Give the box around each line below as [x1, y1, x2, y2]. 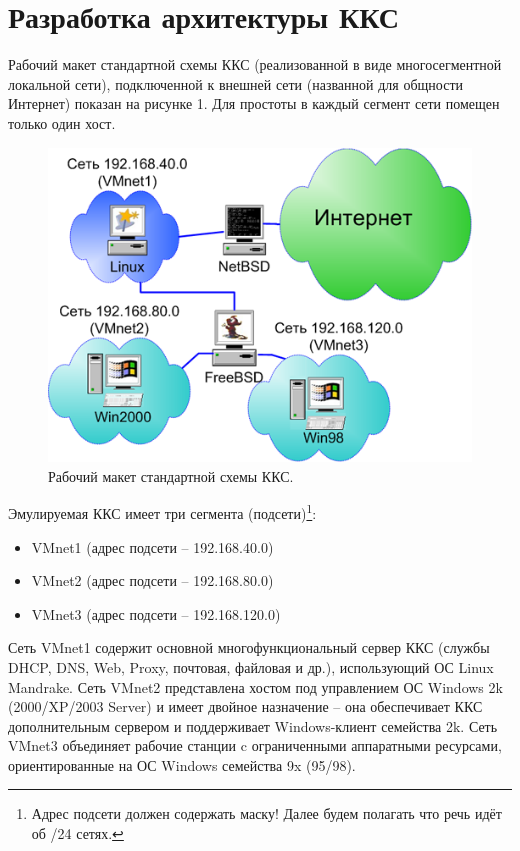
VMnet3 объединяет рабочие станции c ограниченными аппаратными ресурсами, [8, 735, 502, 756]
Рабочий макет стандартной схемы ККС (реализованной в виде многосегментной [8, 54, 502, 75]
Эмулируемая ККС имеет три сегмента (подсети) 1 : [8, 500, 317, 523]
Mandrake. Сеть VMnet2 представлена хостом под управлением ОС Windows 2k [8, 676, 503, 697]
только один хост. [8, 112, 116, 133]
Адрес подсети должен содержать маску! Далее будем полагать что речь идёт [31, 803, 502, 824]
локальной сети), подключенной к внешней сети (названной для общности [8, 73, 463, 94]
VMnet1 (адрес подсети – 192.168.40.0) [31, 536, 274, 557]
